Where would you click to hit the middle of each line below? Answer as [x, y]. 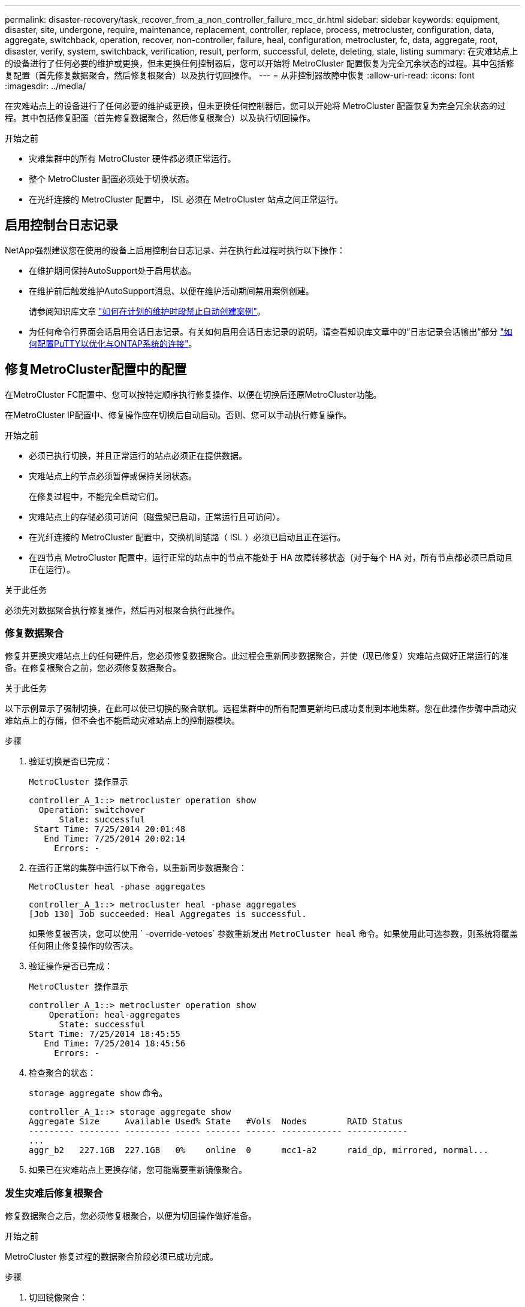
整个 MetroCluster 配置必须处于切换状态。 [111, 179]
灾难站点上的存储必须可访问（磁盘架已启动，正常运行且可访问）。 [157, 516]
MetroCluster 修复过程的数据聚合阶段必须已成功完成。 [111, 1257]
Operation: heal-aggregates [114, 1015]
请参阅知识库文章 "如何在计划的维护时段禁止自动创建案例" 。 [147, 311]
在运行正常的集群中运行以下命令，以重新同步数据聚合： [138, 868]
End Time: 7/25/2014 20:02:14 [115, 839]
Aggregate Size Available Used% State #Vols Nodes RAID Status [216, 1122]
